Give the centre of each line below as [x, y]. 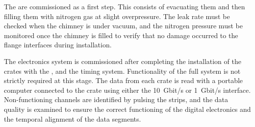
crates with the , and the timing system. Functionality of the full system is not [122, 71]
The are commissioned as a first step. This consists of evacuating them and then [125, 6]
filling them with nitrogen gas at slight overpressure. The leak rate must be [117, 16]
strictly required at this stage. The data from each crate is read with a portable [124, 80]
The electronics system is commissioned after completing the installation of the [123, 61]
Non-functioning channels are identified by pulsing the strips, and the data [116, 99]
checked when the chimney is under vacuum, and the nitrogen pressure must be [123, 26]
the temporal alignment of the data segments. [73, 118]
